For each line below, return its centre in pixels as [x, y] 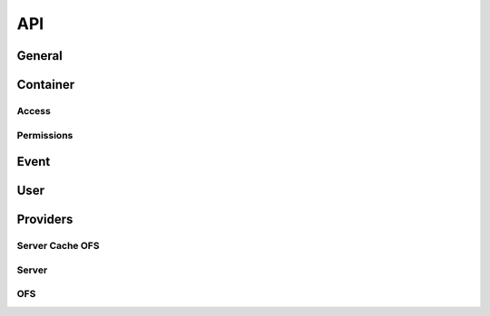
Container [46, 85]
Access [34, 110]
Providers [45, 220]
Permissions [45, 135]
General [40, 56]
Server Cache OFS [58, 246]
